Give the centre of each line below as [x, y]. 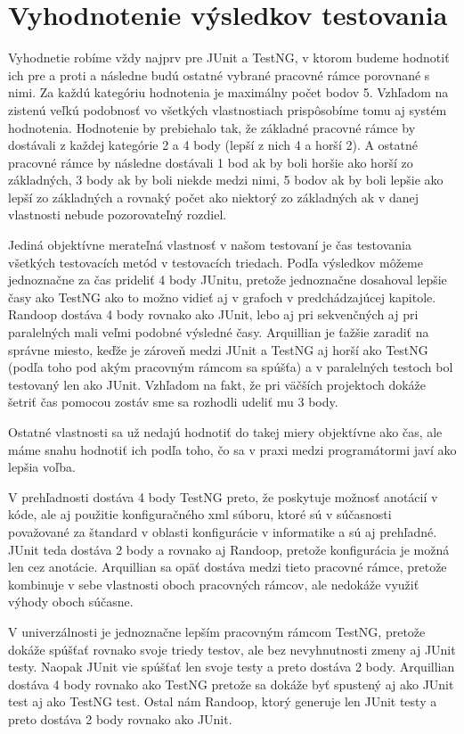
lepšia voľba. [42, 467]
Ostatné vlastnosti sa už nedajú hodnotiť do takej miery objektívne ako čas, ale [225, 432]
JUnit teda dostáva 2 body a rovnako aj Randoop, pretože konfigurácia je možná [229, 549]
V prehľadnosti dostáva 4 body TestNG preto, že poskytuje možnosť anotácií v [223, 496]
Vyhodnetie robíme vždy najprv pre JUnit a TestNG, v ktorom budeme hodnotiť [229, 58]
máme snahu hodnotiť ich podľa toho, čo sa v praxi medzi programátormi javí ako [232, 449]
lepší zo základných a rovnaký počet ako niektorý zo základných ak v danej [213, 197]
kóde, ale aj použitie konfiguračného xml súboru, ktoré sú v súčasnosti [200, 514]
